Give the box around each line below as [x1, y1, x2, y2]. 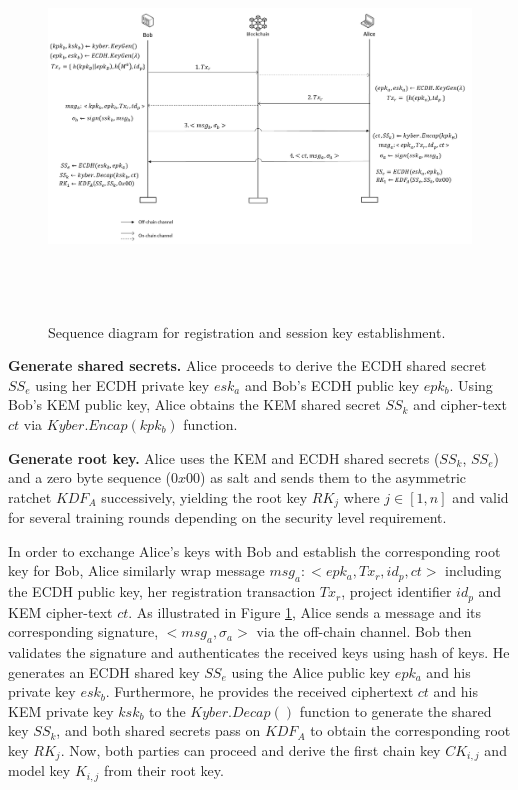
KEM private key [8, 700, 114, 721]
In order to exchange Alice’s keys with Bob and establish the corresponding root [8, 540, 501, 561]
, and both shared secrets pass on [56, 720, 261, 741]
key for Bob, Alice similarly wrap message [8, 560, 265, 581]
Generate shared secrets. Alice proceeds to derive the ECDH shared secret [8, 355, 487, 376]
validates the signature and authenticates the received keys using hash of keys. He [8, 642, 510, 663]
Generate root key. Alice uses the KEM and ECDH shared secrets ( [8, 447, 440, 468]
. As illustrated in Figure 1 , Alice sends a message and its [128, 601, 481, 622]
